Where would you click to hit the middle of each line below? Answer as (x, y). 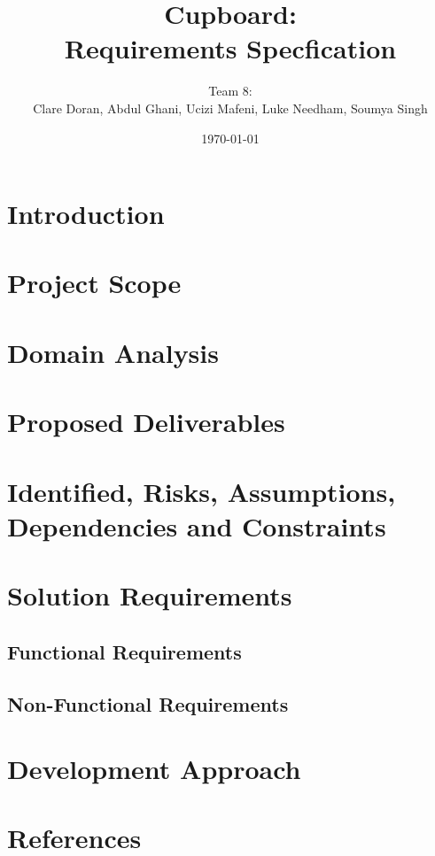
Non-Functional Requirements (148, 703)
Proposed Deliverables (146, 422)
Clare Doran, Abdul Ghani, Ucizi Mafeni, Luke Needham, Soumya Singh (230, 108)
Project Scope (94, 283)
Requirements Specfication (230, 48)
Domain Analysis (113, 352)
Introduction (86, 214)
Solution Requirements (150, 595)
